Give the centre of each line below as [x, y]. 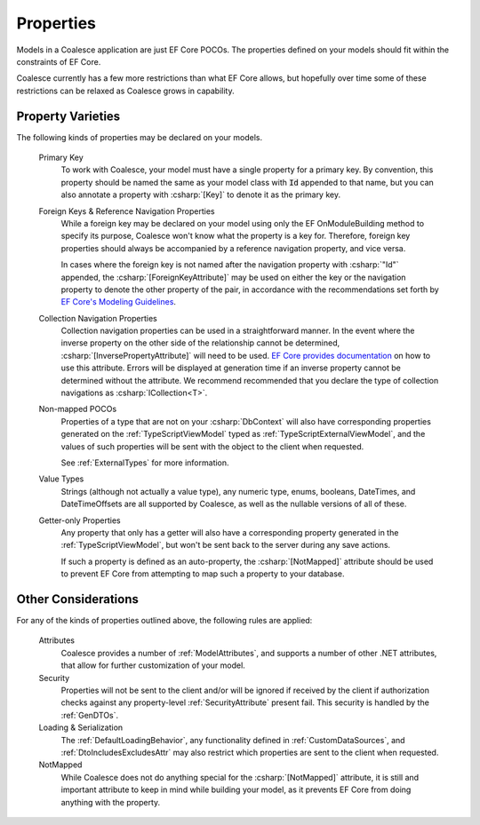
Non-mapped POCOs [78, 409]
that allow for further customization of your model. [153, 665]
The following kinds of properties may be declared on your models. [139, 137]
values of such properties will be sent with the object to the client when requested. [212, 446]
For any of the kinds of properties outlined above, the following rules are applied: [164, 621]
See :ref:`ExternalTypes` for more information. [145, 463]
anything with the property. [111, 802]
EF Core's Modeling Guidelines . [119, 302]
